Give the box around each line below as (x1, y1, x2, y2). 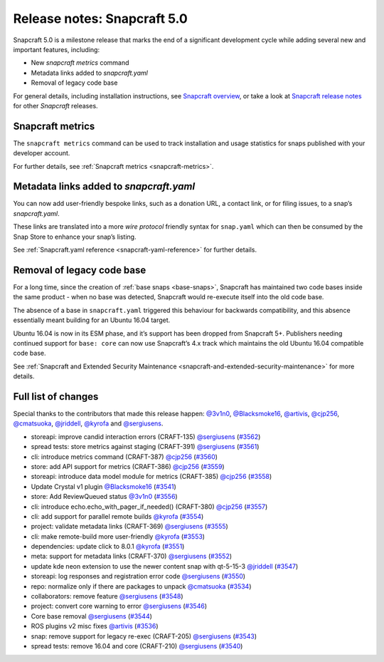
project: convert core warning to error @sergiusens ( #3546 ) (31, 602, 208, 611)
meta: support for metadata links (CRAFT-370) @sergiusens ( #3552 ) (31, 552, 233, 561)
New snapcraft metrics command (31, 58, 129, 67)
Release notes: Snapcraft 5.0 (13, 11, 188, 26)
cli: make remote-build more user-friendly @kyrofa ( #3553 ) (31, 532, 206, 541)
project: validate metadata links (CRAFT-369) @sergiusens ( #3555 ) (31, 522, 229, 531)
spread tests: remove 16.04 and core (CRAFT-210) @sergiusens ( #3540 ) (31, 641, 243, 650)
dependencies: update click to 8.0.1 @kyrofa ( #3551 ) (31, 542, 185, 551)
